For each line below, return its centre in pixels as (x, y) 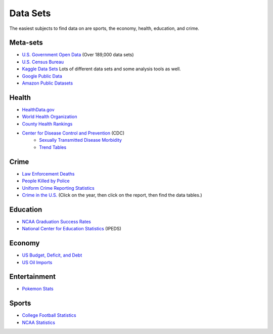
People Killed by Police (46, 181)
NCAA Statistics (39, 322)
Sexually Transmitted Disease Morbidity (81, 140)
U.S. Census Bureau (43, 62)
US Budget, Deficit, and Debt (52, 255)
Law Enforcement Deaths (48, 174)
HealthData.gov (38, 109)
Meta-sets (26, 43)
